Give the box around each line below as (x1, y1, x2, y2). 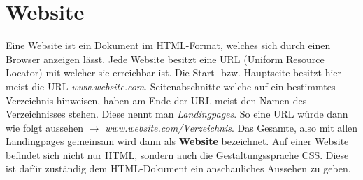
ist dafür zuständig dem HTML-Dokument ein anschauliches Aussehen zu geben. (6, 161, 351, 176)
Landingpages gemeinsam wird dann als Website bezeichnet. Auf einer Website (6, 134, 349, 148)
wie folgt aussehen (6, 120, 83, 134)
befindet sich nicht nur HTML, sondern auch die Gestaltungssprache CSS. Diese (6, 147, 349, 162)
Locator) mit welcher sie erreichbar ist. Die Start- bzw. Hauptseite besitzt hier (6, 65, 342, 80)
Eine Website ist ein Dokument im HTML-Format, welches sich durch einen (6, 38, 331, 53)
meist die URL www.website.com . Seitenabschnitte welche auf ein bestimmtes (6, 78, 336, 93)
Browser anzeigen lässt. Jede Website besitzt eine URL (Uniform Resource (6, 51, 325, 66)
